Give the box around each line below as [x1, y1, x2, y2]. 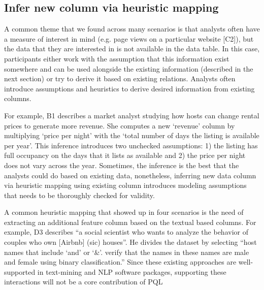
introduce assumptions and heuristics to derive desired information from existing [4, 83, 255, 93]
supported [4, 266, 36, 277]
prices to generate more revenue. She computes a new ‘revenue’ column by [4, 120, 235, 131]
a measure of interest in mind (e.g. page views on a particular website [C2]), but [4, 33, 254, 44]
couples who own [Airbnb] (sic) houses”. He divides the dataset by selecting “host [4, 237, 257, 247]
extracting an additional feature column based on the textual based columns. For [4, 216, 256, 227]
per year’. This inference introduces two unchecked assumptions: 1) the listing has [4, 140, 258, 150]
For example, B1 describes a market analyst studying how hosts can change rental [4, 110, 259, 120]
